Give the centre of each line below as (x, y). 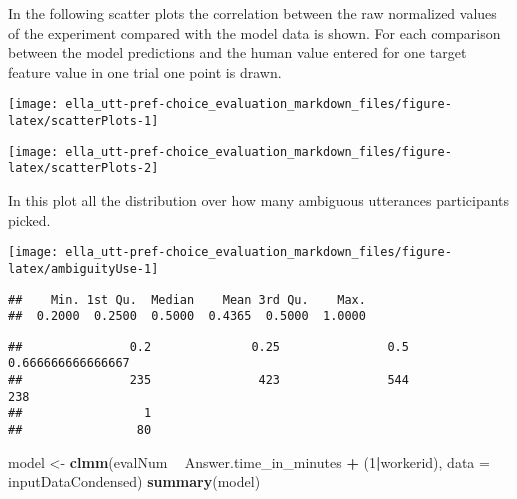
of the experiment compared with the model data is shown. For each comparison (254, 32)
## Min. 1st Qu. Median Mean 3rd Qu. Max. (187, 299)
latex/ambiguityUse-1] (83, 268)
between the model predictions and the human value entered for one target (237, 52)
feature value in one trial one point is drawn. (145, 71)
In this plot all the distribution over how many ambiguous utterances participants (259, 200)
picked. (29, 219)
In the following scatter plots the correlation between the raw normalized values (252, 13)
